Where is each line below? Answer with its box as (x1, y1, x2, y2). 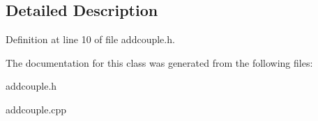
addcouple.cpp (6, 102, 67, 116)
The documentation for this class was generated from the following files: (6, 55, 313, 70)
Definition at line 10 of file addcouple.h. (6, 32, 175, 47)
